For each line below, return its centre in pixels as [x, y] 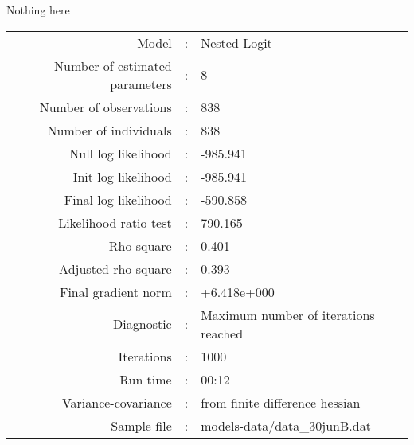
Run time [146, 379]
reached [222, 333]
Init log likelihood [122, 176]
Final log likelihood [118, 199]
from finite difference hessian [281, 402]
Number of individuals [109, 130]
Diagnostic [143, 324]
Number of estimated [113, 65]
